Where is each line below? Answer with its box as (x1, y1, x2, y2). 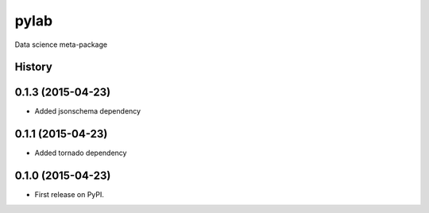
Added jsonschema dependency (34, 106, 141, 116)
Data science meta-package (14, 40, 107, 49)
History (14, 60, 53, 74)
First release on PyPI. (34, 190, 105, 199)
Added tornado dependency (34, 148, 127, 158)
